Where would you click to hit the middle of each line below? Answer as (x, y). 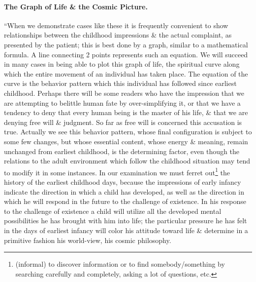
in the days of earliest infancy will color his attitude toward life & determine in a (126, 230)
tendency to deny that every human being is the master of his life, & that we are (126, 112)
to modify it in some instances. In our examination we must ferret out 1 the (117, 171)
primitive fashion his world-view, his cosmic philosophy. (88, 240)
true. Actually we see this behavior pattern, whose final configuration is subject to (128, 132)
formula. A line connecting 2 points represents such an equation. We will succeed (126, 54)
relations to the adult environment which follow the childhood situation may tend (127, 161)
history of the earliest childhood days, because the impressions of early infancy (123, 181)
